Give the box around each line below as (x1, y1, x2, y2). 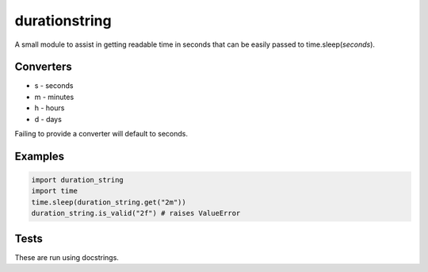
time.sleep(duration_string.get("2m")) (31, 197, 186, 206)
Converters (14, 60, 73, 74)
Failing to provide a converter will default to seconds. (14, 129, 189, 139)
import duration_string (31, 175, 124, 185)
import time (31, 186, 78, 196)
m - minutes (34, 92, 75, 102)
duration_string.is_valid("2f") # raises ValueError (31, 209, 241, 218)
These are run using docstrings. (14, 252, 119, 262)
